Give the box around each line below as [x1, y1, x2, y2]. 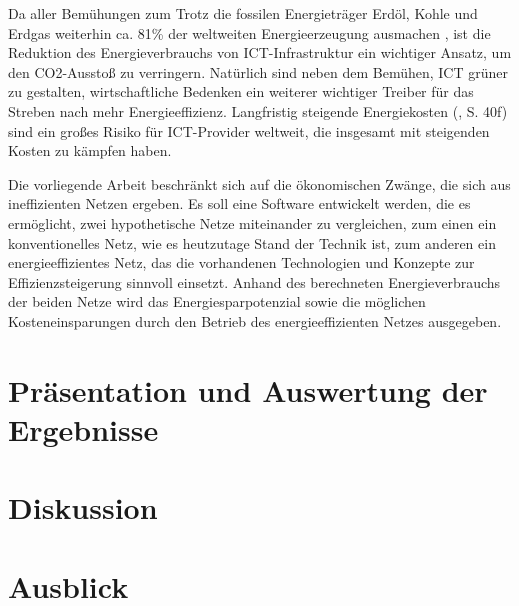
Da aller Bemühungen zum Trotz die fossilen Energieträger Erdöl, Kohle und [8, 3, 478, 23]
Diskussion [8, 487, 158, 528]
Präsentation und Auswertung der [8, 369, 488, 410]
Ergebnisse [8, 408, 159, 449]
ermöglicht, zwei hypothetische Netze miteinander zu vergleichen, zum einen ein [8, 212, 497, 233]
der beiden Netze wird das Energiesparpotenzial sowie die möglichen [8, 291, 426, 312]
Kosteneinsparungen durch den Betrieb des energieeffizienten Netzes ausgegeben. [8, 310, 502, 331]
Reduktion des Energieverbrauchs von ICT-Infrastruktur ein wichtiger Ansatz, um [8, 42, 512, 63]
